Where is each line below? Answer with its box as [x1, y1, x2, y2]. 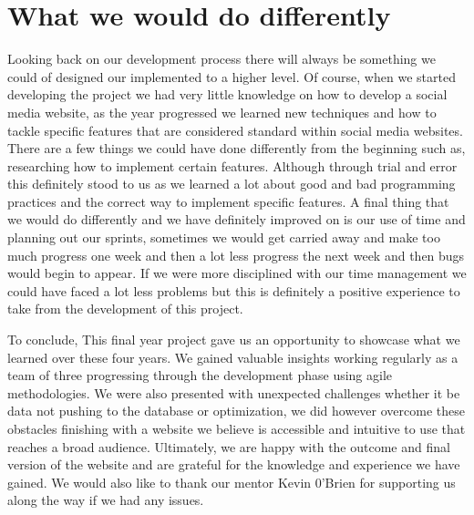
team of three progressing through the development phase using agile [7, 366, 393, 385]
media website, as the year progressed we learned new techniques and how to [7, 102, 437, 121]
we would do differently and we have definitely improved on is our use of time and [7, 210, 466, 229]
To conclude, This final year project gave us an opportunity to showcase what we [7, 330, 460, 349]
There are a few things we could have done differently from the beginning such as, [7, 139, 466, 158]
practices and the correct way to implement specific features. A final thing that [7, 191, 449, 211]
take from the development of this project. [7, 299, 243, 318]
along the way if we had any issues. [7, 490, 204, 510]
